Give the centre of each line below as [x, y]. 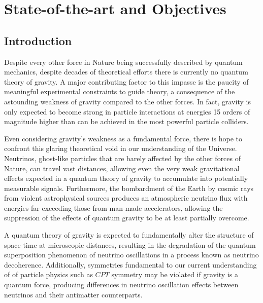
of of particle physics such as [48, 274]
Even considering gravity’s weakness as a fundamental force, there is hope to [123, 138]
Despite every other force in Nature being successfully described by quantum [123, 62]
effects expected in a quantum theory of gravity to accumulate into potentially [126, 178]
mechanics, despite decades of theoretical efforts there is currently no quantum [126, 72]
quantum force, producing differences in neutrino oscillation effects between [121, 285]
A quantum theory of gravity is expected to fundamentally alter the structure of [129, 235]
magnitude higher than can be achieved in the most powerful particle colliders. [126, 121]
